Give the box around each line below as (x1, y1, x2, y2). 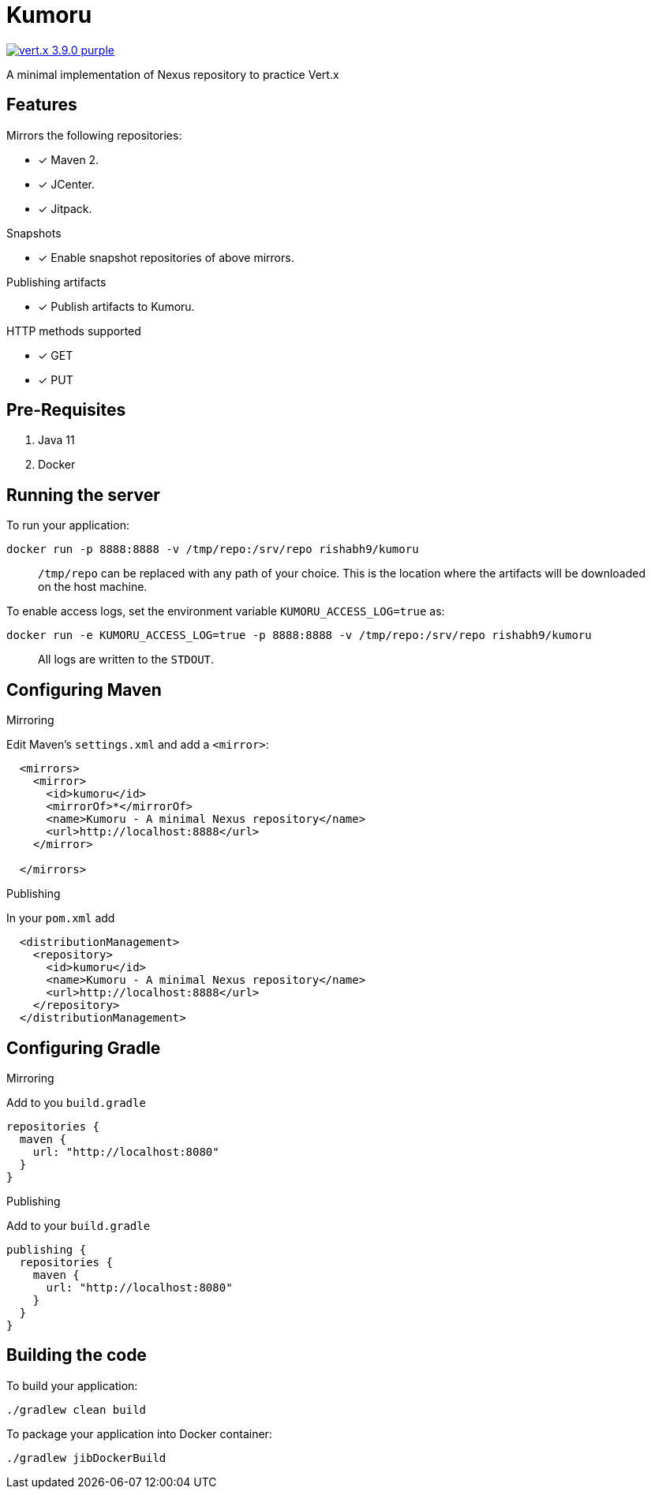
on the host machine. (38, 580, 148, 594)
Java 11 (38, 433, 75, 447)
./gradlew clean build (6, 1403, 147, 1416)
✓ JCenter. (38, 177, 95, 191)
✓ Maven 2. (38, 152, 99, 166)
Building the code (6, 1345, 147, 1366)
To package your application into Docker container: (6, 1426, 272, 1441)
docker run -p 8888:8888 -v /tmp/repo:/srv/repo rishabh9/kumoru (6, 543, 419, 556)
